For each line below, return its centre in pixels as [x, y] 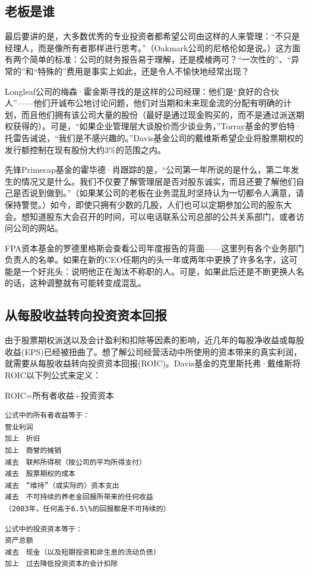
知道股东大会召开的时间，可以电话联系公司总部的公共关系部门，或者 [163, 216]
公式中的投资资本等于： [44, 529]
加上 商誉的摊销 [33, 451]
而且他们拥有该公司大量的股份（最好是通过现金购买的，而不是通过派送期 [163, 114]
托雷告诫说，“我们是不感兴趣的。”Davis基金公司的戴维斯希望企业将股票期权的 [154, 137]
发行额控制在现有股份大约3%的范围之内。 [85, 149]
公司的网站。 [38, 228]
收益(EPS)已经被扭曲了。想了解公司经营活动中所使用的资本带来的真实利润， [153, 351]
